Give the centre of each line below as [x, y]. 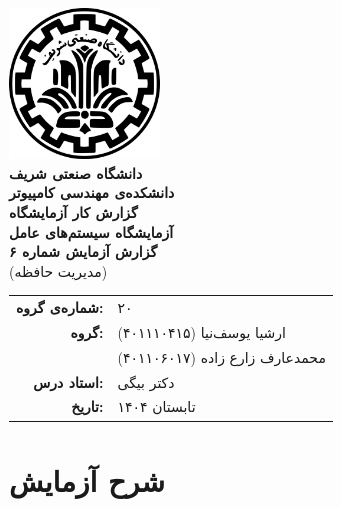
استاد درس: [68, 381]
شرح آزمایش [87, 479]
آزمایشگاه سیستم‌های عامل [91, 231]
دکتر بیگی [146, 381]
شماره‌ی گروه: [60, 307]
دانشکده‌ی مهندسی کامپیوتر [92, 192]
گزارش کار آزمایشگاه [73, 211]
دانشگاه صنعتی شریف [76, 172]
